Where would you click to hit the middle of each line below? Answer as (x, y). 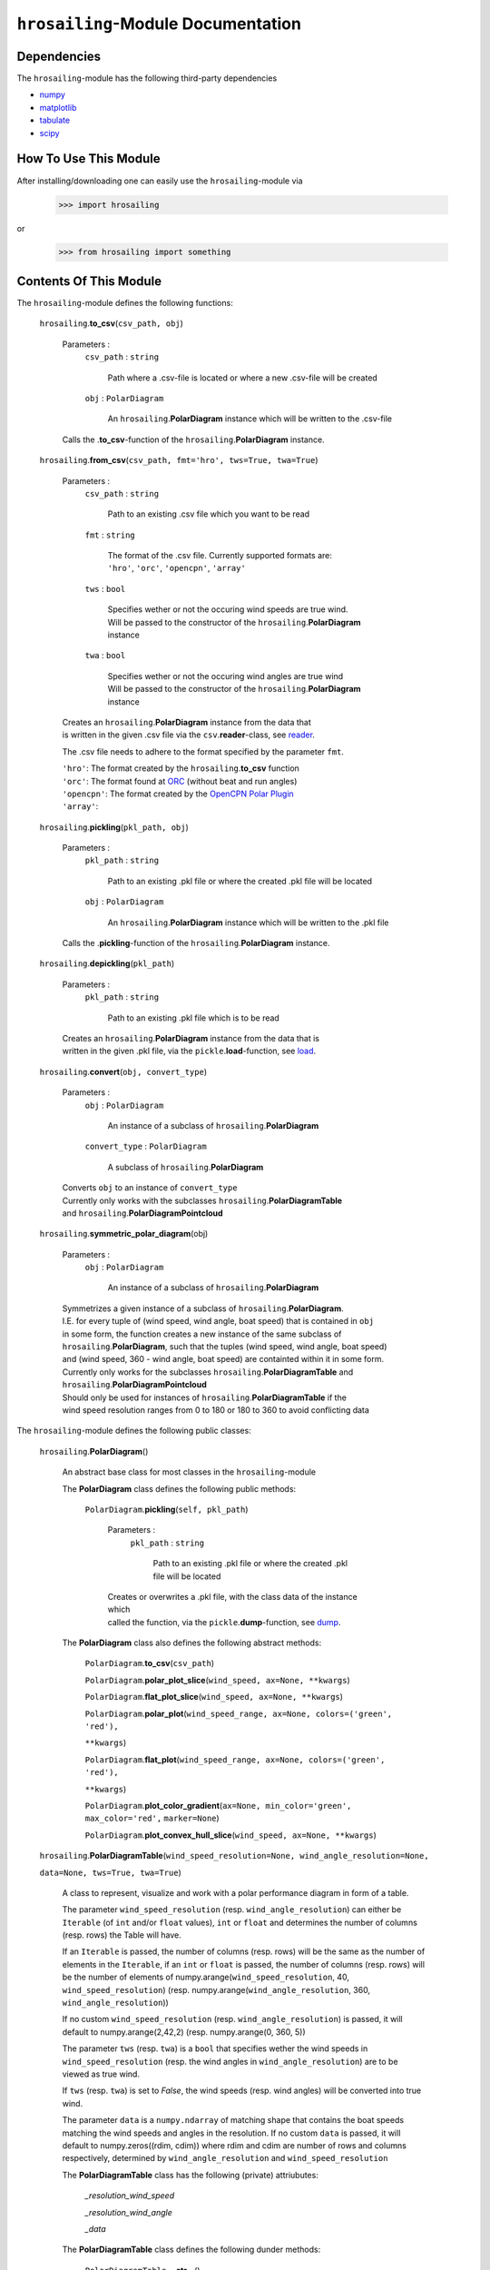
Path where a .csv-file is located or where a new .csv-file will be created (243, 378)
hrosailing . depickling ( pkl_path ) (107, 963)
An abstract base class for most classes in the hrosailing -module (189, 1472)
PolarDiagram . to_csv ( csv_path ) (150, 1663)
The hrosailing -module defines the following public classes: (134, 1431)
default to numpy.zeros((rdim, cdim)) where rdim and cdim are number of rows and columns (235, 2145)
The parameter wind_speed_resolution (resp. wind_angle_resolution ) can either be (232, 1910)
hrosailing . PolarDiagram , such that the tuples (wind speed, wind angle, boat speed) (225, 1347)
